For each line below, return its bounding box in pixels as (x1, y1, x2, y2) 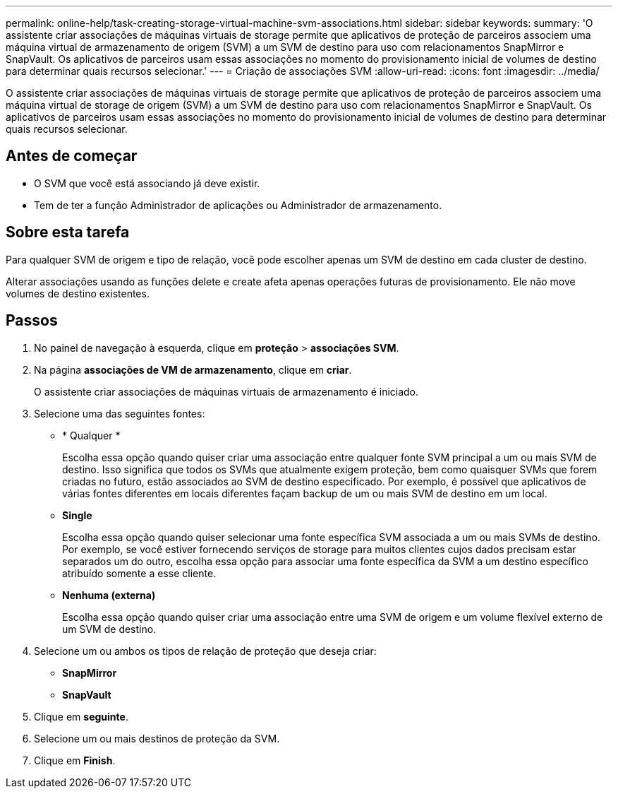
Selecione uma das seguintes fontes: (34, 407, 205, 420)
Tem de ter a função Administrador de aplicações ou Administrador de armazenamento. (34, 198, 442, 211)
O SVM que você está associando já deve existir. (34, 177, 260, 189)
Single (62, 509, 92, 521)
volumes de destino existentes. (6, 287, 150, 300)
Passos (6, 312, 58, 330)
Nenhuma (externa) (62, 588, 156, 601)
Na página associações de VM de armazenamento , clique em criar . (34, 363, 352, 376)
